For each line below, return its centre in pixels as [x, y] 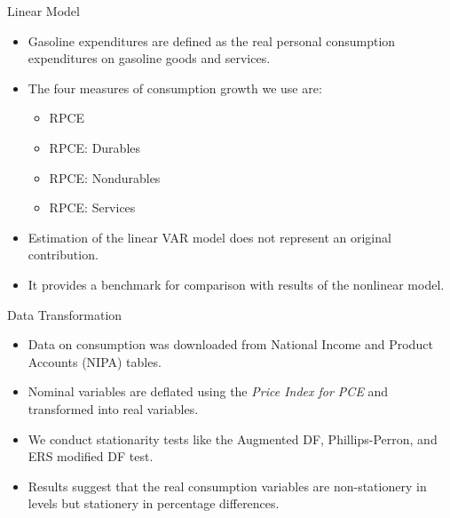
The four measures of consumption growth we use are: [175, 88]
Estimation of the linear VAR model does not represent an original [209, 237]
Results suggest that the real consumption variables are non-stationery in [227, 486]
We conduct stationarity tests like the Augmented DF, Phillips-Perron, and [233, 438]
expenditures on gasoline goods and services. [149, 58]
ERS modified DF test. [91, 456]
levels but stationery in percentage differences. [154, 503]
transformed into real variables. [113, 408]
